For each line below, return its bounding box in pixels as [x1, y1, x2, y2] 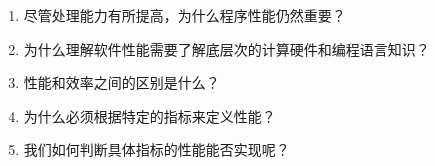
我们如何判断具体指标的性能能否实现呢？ [23, 139, 290, 160]
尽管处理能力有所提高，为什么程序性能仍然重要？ [23, 5, 346, 25]
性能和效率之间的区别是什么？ [23, 72, 220, 93]
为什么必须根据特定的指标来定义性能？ [23, 105, 276, 126]
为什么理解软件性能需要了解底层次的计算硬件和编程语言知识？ [23, 38, 430, 59]
